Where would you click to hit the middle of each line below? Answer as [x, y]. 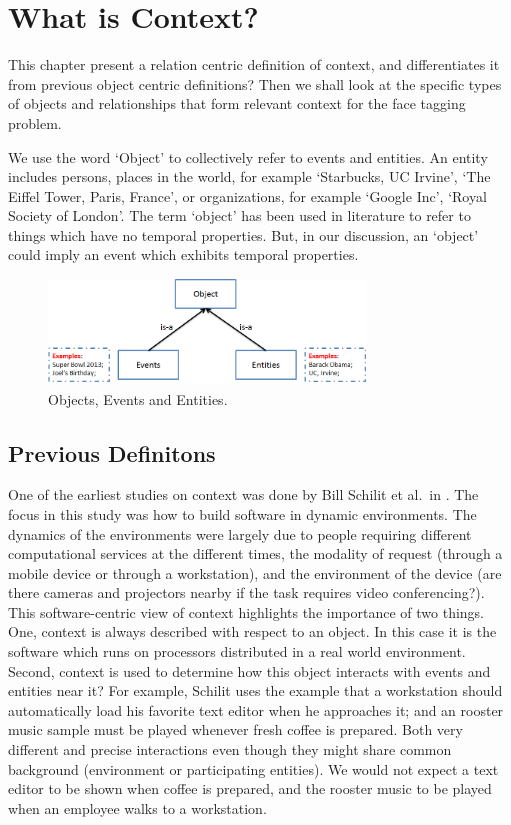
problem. [35, 122]
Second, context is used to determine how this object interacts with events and [249, 670]
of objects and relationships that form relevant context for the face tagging [237, 103]
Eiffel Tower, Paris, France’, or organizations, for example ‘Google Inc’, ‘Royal [247, 195]
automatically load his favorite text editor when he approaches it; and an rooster [256, 709]
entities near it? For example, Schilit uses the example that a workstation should [255, 690]
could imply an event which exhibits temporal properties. [183, 254]
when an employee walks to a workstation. [137, 807]
